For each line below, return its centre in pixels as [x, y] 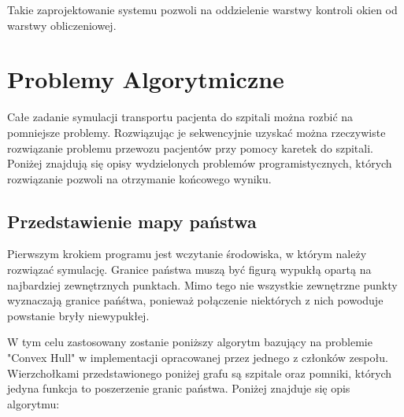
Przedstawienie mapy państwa [132, 221]
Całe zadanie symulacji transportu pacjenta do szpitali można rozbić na [180, 117]
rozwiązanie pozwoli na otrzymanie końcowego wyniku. [139, 178]
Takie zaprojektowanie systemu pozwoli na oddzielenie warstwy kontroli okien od [202, 9]
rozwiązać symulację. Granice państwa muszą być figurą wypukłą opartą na [189, 269]
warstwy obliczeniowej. [62, 25]
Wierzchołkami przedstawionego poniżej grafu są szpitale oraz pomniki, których [200, 373]
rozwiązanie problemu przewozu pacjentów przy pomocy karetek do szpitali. [190, 148]
